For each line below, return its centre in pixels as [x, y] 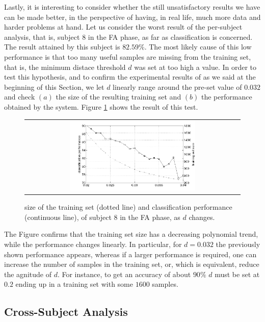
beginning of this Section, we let [54, 86]
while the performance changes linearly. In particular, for [93, 244]
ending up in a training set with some [74, 284]
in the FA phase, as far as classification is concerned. [170, 36]
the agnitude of [28, 274]
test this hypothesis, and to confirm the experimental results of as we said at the [130, 77]
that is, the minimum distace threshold [65, 67]
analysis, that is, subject [42, 36]
